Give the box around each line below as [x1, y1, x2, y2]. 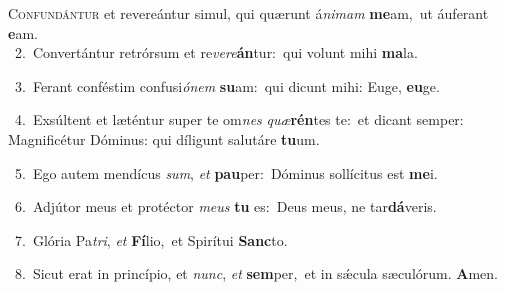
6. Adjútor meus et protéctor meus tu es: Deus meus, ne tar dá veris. [14, 196, 437, 217]
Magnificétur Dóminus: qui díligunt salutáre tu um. [8, 128, 320, 149]
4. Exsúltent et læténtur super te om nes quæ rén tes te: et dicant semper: [14, 109, 464, 130]
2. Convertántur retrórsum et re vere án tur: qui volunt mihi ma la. [14, 42, 418, 63]
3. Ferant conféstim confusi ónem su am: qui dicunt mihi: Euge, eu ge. [14, 75, 440, 96]
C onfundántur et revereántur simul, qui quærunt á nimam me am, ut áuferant [8, 3, 489, 23]
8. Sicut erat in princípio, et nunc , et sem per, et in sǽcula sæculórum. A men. [14, 263, 498, 284]
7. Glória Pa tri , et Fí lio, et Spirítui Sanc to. [14, 229, 288, 250]
